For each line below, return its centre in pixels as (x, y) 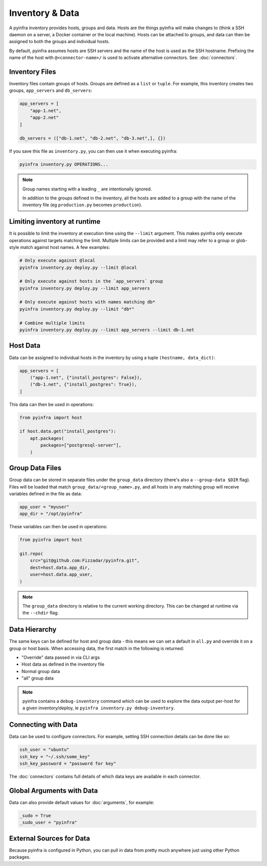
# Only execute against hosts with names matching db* (87, 302)
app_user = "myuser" (44, 507)
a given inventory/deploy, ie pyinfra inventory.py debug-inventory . (99, 708)
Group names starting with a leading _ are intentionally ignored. (87, 189)
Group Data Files (35, 468)
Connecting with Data (43, 725)
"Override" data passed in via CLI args (61, 658)
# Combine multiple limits (52, 323)
